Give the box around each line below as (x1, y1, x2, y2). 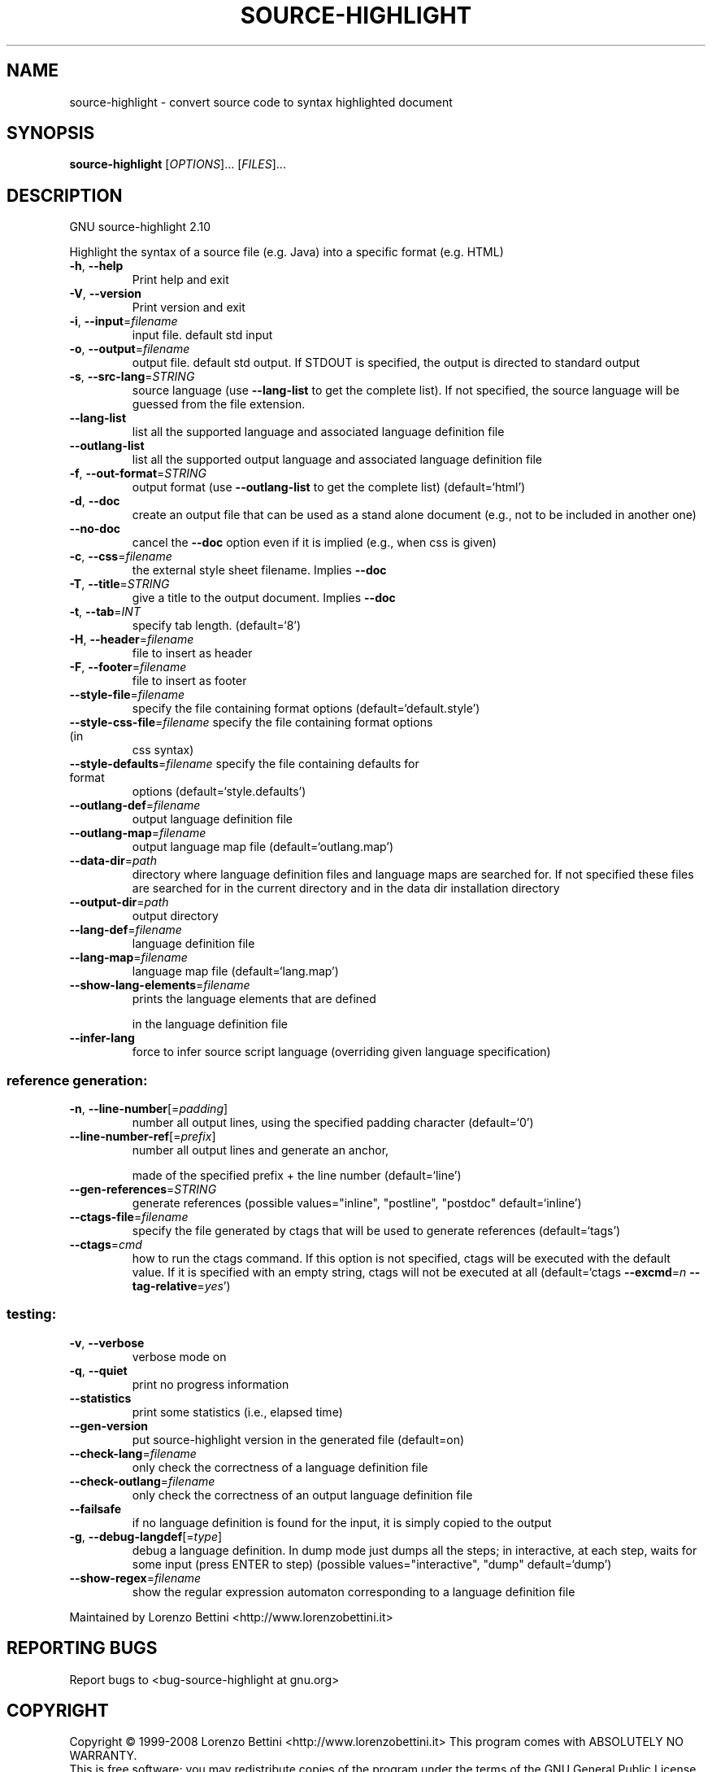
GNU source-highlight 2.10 (69, 220, 211, 234)
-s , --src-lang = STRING (69, 369, 195, 384)
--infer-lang (69, 1031, 135, 1045)
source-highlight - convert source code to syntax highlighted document (69, 94, 453, 109)
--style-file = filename (69, 687, 185, 702)
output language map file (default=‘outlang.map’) (132, 840, 394, 854)
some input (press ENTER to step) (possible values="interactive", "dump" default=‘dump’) (132, 1556, 612, 1571)
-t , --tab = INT (69, 604, 141, 619)
